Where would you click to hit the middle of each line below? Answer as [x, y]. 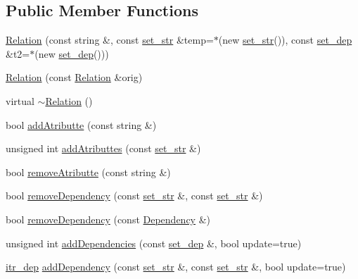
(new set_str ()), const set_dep [285, 40]
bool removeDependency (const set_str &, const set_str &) [134, 196]
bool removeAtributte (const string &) [88, 172]
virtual [20, 100]
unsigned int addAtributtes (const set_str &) [103, 148]
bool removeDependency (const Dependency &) [108, 219]
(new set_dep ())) [72, 53]
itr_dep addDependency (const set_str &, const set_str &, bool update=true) [176, 267]
